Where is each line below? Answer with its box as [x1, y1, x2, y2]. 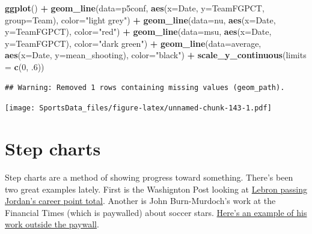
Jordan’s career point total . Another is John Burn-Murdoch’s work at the [5, 194, 276, 207]
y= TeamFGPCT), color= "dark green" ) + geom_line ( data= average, [5, 37, 262, 49]
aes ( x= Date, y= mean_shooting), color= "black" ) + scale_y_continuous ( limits [5, 49, 307, 61]
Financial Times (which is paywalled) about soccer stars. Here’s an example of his [5, 206, 307, 218]
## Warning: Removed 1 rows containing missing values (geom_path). [5, 83, 285, 92]
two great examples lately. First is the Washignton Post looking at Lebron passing [5, 182, 307, 195]
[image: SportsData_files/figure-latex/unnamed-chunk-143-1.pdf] [5, 104, 272, 113]
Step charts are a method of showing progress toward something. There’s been [5, 170, 293, 183]
